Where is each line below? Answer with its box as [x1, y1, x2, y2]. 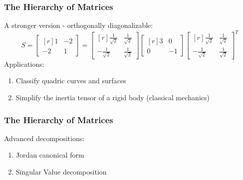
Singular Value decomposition [15, 167, 107, 177]
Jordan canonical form [15, 150, 84, 160]
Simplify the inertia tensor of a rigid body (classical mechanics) [15, 92, 210, 102]
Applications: [4, 58, 44, 69]
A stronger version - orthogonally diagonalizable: [4, 20, 153, 30]
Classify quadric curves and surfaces [15, 75, 126, 86]
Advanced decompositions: [4, 133, 85, 143]
